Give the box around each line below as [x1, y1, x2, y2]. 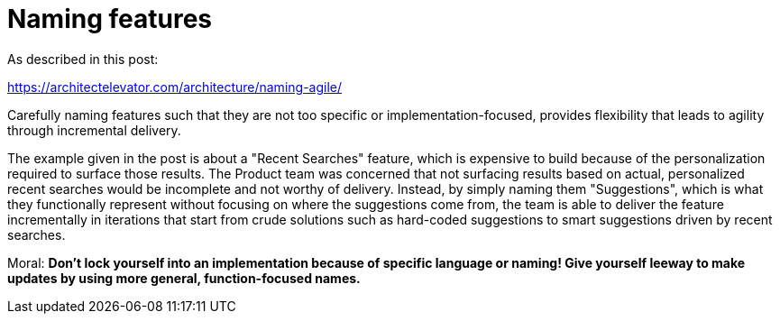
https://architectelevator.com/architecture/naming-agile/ [7, 78, 342, 95]
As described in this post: [7, 50, 159, 67]
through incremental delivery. [7, 122, 181, 138]
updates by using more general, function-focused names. [7, 270, 361, 286]
